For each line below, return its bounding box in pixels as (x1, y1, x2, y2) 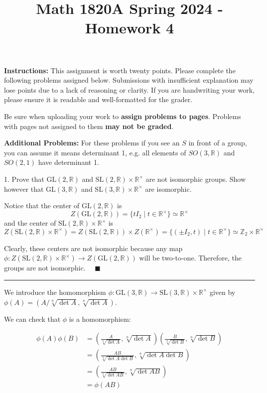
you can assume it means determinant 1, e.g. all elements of (4, 147, 186, 157)
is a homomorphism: (69, 313, 131, 324)
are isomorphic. (145, 183, 192, 194)
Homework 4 (85, 17, 174, 38)
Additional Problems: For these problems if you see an (4, 137, 180, 148)
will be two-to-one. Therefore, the (139, 253, 242, 263)
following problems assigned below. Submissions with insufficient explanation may (4, 75, 254, 85)
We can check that (4, 313, 61, 324)
